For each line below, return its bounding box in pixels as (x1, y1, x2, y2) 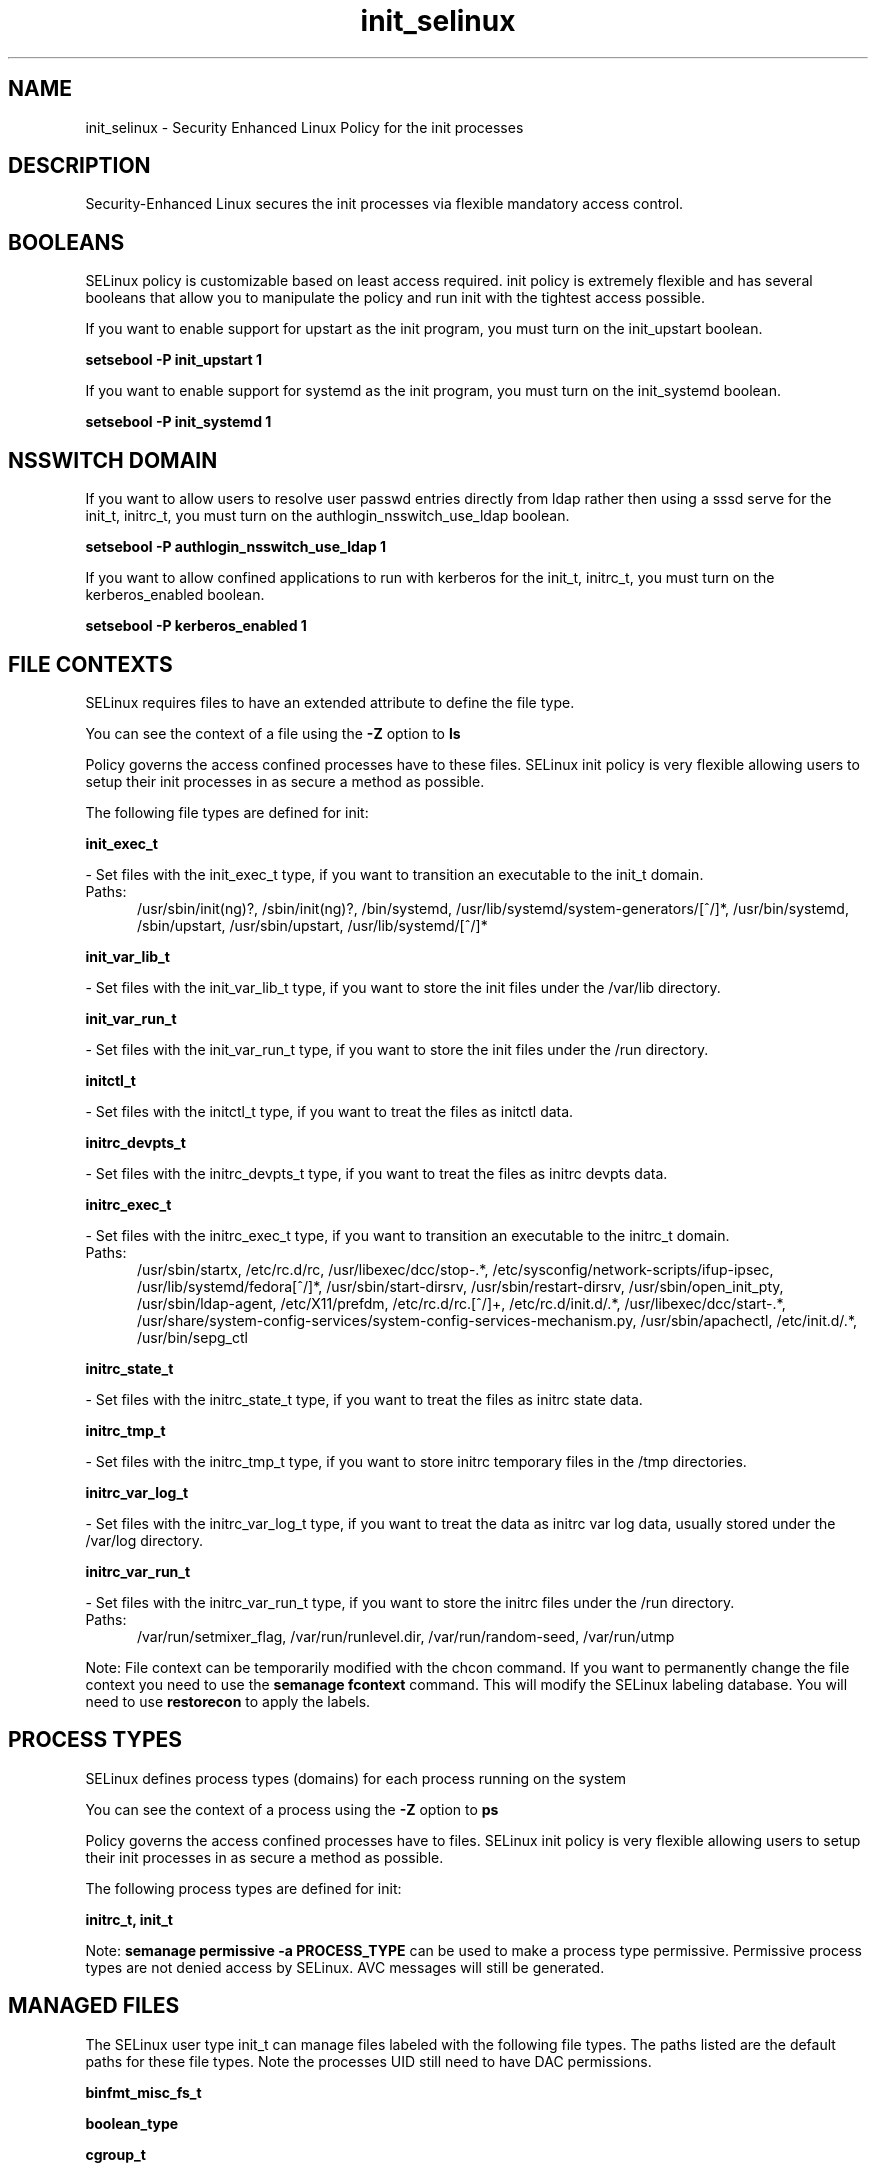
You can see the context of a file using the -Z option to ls (85, 724, 461, 742)
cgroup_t (85, 2145, 146, 2163)
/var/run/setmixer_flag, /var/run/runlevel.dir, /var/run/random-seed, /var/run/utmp (137, 1627, 675, 1645)
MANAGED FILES (8, 1993, 180, 2019)
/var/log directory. (85, 1531, 204, 1549)
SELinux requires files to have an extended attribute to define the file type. (85, 693, 575, 711)
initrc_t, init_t (85, 1910, 173, 1928)
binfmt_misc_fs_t (85, 2083, 202, 2101)
